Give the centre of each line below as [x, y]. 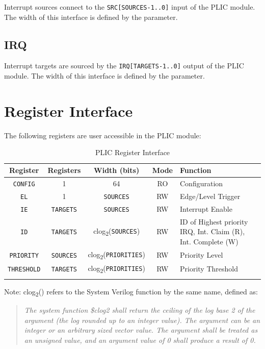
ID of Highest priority [214, 221]
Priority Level [201, 254]
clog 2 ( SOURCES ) [117, 231]
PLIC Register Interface [132, 152]
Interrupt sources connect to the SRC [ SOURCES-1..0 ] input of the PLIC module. [130, 7]
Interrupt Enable [206, 208]
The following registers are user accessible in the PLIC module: [103, 135]
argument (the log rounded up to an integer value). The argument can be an [142, 320]
